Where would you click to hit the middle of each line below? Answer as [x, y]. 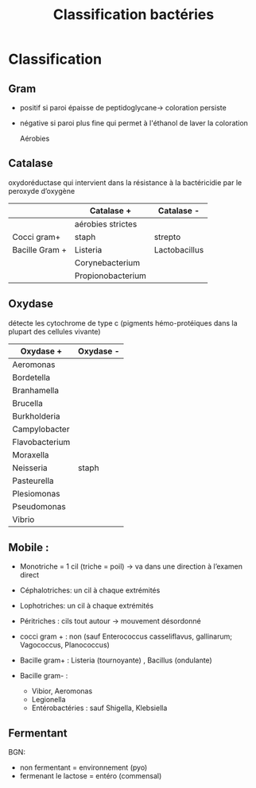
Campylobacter [41, 429]
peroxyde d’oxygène [42, 191]
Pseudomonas [39, 506]
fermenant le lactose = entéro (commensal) [91, 776]
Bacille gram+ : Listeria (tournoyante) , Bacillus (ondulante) [116, 660]
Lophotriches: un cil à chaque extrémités [86, 606]
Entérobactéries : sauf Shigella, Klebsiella [99, 708]
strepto [167, 237]
